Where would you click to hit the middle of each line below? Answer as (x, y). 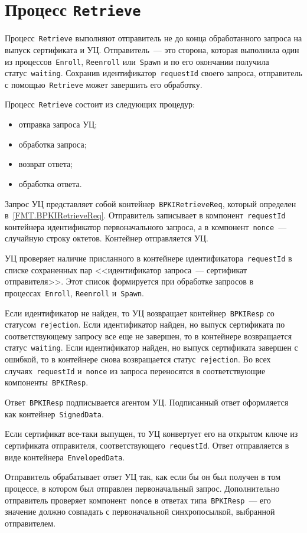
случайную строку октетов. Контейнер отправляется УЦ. (107, 238)
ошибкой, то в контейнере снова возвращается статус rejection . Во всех (138, 359)
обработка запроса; (53, 144)
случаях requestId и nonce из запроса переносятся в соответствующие (135, 370)
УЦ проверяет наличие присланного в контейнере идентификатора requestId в (148, 258)
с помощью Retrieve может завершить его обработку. (104, 84)
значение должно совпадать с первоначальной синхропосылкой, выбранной (140, 511)
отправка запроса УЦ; (58, 124)
